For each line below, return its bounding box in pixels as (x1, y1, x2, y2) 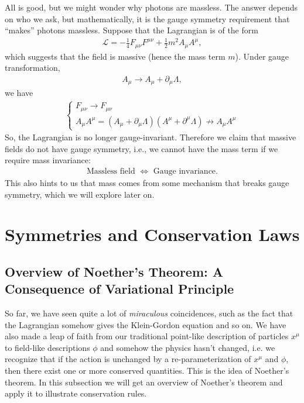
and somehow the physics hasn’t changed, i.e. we (100, 341, 275, 353)
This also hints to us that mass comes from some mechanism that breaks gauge (5, 176, 289, 188)
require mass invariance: (5, 154, 91, 166)
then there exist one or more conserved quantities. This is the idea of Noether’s (5, 364, 289, 377)
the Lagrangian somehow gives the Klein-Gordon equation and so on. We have (5, 318, 286, 330)
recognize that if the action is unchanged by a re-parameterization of (5, 353, 251, 365)
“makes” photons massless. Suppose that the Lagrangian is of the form (5, 24, 258, 36)
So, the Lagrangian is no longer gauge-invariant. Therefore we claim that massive (5, 131, 296, 143)
